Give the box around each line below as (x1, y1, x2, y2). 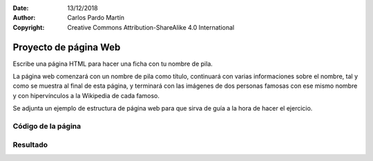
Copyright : (12, 23, 45, 31)
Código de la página (12, 122, 82, 131)
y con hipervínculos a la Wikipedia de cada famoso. (12, 91, 160, 100)
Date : (12, 4, 29, 12)
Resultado (12, 140, 48, 149)
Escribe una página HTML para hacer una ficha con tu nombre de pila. (12, 59, 213, 68)
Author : (12, 14, 36, 22)
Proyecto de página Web (12, 41, 121, 53)
